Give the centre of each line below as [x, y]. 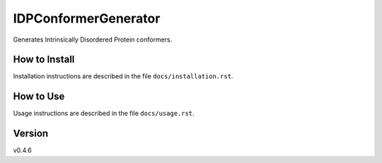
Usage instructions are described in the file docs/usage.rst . [104, 114]
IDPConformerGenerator [87, 18]
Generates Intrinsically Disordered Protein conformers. [93, 40]
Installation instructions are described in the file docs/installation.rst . [123, 76]
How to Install [44, 60]
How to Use [39, 96]
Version [31, 134]
